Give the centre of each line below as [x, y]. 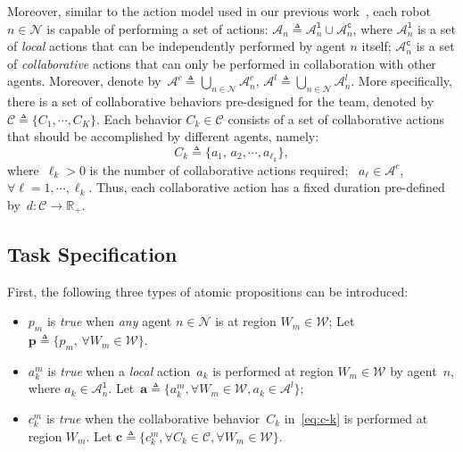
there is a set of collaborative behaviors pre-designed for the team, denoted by [221, 101]
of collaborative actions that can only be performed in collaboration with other [222, 63]
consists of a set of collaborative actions [336, 118]
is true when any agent [109, 321]
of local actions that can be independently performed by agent [177, 46]
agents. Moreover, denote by [84, 81]
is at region [246, 321]
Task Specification [92, 253]
